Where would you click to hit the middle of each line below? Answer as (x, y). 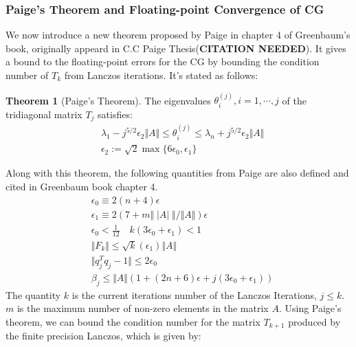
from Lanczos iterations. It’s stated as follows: (161, 75)
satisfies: (115, 114)
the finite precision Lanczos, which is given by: (103, 336)
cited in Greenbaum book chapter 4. (82, 186)
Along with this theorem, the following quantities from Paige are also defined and (177, 173)
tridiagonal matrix (44, 114)
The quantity (33, 294)
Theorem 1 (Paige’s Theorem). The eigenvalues (108, 100)
